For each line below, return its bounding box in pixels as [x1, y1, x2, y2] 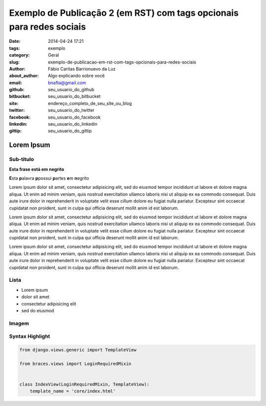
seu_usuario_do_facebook [48, 114, 101, 120]
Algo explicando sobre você [48, 73, 105, 79]
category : [9, 52, 30, 58]
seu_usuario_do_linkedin [48, 121, 98, 127]
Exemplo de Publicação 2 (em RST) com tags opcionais [9, 7, 239, 18]
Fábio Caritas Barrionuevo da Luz [48, 66, 116, 71]
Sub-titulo [9, 156, 34, 163]
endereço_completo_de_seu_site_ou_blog [48, 100, 132, 106]
